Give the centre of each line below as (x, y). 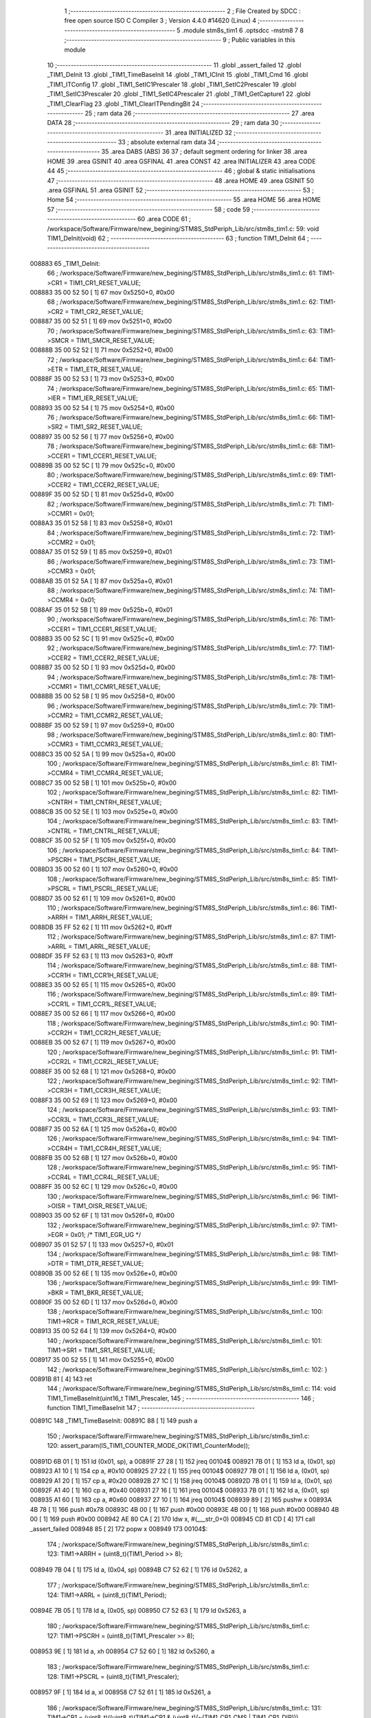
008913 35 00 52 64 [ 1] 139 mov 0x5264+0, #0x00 (103, 1331)
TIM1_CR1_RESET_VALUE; (105, 282)
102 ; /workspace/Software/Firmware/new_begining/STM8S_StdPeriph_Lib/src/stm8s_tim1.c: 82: (184, 792)
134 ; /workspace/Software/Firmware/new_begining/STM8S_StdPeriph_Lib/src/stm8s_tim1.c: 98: (184, 1254)
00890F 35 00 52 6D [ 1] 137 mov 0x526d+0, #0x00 (104, 1302)
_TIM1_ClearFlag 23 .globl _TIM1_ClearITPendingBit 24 (123, 104)
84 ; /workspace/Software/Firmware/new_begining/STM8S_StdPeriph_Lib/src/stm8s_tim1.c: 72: (183, 533)
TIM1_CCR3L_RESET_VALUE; (119, 1119)
